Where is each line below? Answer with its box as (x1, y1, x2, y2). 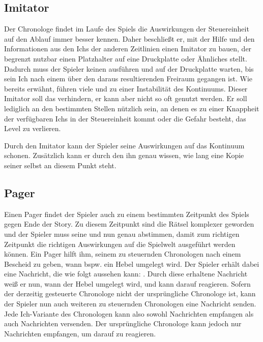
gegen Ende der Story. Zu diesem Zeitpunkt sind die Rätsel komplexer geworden (4, 219, 254, 229)
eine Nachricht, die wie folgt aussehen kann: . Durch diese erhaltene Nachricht (4, 268, 248, 279)
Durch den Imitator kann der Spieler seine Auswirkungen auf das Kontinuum (4, 140, 245, 150)
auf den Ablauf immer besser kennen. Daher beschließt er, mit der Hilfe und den (4, 33, 255, 44)
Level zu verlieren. (4, 123, 61, 134)
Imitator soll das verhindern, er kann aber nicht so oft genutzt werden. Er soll (4, 93, 247, 104)
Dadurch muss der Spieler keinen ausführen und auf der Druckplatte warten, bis (4, 63, 254, 74)
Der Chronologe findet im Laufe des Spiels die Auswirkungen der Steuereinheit (4, 23, 249, 34)
